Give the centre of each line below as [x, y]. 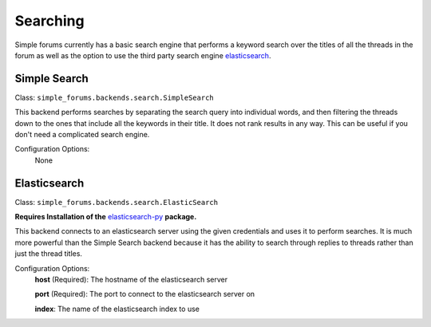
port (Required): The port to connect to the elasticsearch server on [145, 294]
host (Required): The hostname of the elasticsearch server [131, 280]
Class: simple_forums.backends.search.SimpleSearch [115, 97]
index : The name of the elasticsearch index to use [117, 309]
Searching [49, 21]
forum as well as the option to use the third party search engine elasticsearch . [143, 55]
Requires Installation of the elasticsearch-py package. [106, 217]
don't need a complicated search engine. [82, 135]
